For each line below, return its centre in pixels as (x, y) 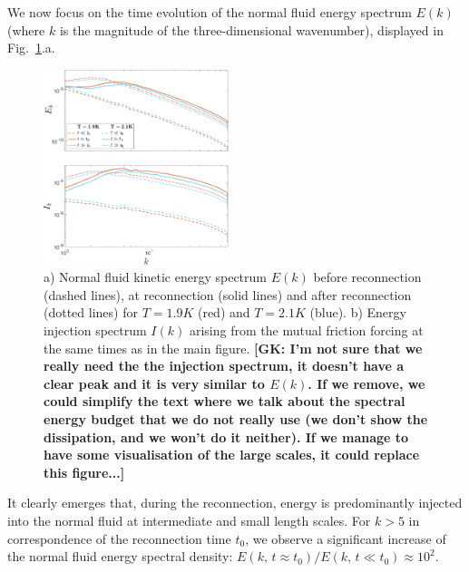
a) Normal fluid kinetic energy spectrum (155, 277)
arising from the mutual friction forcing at (306, 330)
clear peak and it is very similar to (154, 383)
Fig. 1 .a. (31, 48)
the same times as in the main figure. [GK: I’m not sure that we (233, 348)
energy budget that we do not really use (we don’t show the (236, 418)
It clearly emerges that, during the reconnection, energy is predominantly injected (235, 503)
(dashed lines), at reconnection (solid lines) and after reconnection (228, 294)
